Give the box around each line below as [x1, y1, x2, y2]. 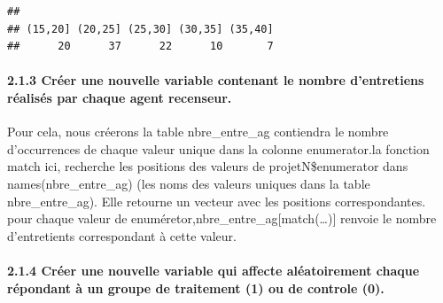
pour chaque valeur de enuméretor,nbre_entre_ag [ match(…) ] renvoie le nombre [7, 209, 437, 228]
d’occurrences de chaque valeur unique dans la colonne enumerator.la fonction [7, 139, 430, 158]
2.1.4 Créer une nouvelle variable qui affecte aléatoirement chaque [7, 260, 420, 279]
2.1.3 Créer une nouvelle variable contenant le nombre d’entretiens [7, 71, 424, 89]
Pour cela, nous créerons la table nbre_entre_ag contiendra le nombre [7, 122, 389, 141]
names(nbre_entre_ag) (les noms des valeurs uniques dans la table [7, 174, 370, 192]
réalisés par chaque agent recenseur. [7, 88, 232, 106]
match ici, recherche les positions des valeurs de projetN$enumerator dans [7, 157, 408, 175]
